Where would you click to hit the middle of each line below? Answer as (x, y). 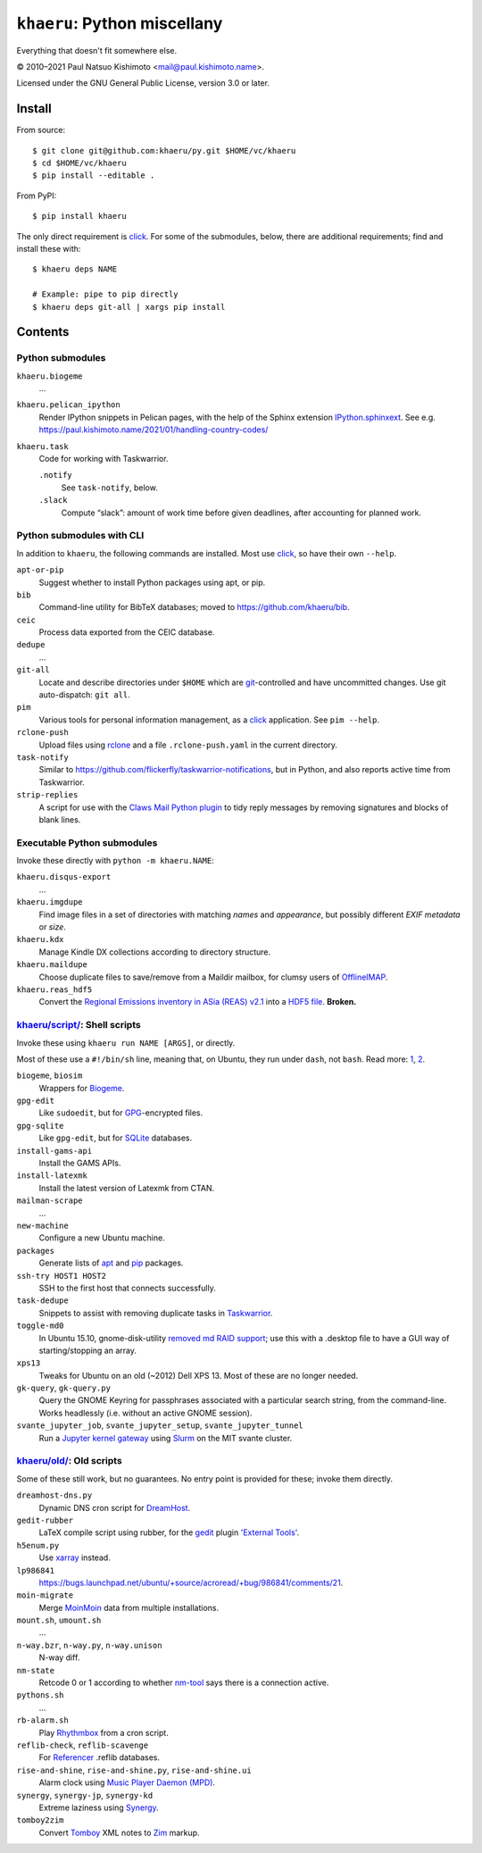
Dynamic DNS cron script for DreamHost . (115, 1507)
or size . (53, 927)
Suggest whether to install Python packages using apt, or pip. (152, 582)
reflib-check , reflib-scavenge (83, 1745)
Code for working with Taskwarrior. (104, 459)
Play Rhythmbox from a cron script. (104, 1732)
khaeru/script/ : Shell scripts (79, 1025)
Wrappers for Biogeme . (82, 1088)
